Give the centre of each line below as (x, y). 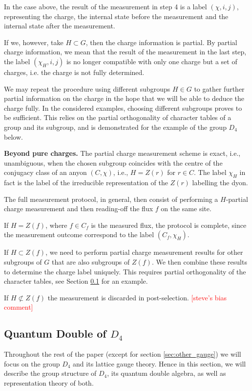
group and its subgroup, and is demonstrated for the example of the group (115, 127)
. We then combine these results (199, 262)
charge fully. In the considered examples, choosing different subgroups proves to (123, 108)
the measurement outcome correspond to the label (79, 234)
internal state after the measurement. (60, 26)
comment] (19, 307)
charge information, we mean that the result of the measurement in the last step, (125, 52)
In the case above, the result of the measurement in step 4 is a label (105, 6)
